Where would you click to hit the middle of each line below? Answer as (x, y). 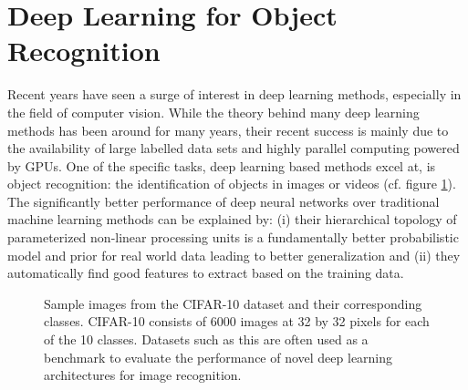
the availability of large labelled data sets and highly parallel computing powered (234, 148)
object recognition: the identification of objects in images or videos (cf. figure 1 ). (232, 184)
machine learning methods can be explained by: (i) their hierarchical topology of (232, 219)
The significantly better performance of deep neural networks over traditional (224, 201)
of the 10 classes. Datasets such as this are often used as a (206, 339)
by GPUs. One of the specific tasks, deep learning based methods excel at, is (222, 165)
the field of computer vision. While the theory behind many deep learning (213, 112)
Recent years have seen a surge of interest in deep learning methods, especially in (234, 94)
